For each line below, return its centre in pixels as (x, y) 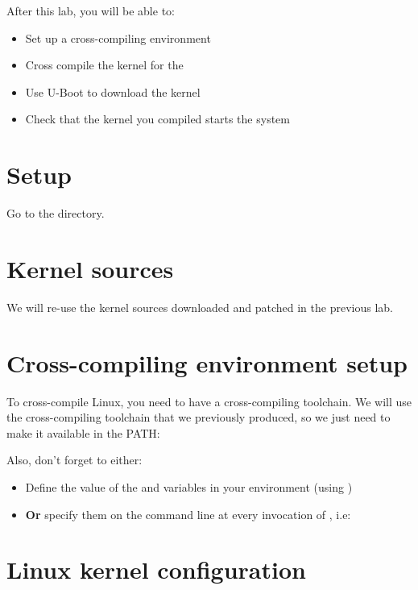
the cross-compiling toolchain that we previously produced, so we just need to (199, 417)
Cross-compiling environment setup (207, 362)
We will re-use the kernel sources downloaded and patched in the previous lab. (200, 307)
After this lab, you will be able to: (91, 10)
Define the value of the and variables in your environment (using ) (189, 486)
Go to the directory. (56, 213)
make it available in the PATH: (83, 432)
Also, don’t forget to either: (74, 460)
